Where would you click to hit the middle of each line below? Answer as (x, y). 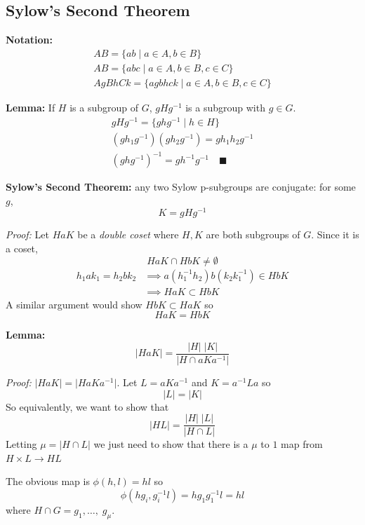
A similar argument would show (74, 304)
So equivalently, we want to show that (87, 406)
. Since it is (335, 234)
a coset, (22, 248)
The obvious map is (48, 481)
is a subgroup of (104, 107)
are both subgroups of (253, 234)
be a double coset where (128, 234)
